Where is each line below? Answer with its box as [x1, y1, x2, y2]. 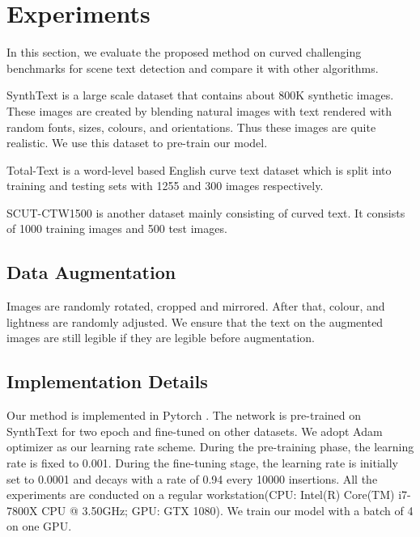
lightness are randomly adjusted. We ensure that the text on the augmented [6, 313, 384, 330]
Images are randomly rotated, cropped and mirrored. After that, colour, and [6, 298, 385, 315]
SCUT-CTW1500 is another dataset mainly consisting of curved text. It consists [6, 204, 405, 221]
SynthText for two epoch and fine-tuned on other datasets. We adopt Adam [6, 422, 383, 439]
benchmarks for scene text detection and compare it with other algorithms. [6, 59, 379, 76]
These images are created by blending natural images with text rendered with [6, 102, 392, 119]
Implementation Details [6, 369, 208, 394]
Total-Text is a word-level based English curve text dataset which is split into [6, 161, 392, 178]
